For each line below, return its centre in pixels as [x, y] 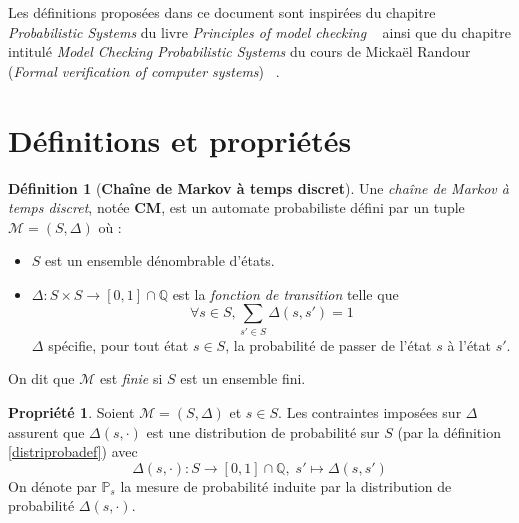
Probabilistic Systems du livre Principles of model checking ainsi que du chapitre [259, 31]
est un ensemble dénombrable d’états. [160, 260]
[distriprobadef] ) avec [73, 451]
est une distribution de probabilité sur [263, 431]
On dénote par [52, 485]
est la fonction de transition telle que [285, 293]
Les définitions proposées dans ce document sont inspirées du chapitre [222, 12]
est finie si [131, 378]
